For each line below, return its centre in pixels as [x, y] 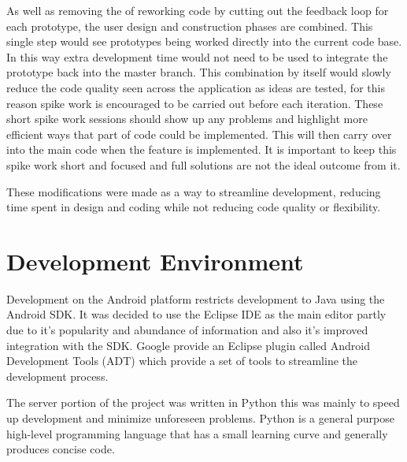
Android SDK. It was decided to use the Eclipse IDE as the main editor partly [196, 314]
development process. [57, 376]
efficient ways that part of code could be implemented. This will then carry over [199, 134]
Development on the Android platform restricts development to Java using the [196, 298]
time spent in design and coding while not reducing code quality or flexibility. [194, 207]
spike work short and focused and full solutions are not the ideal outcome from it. [203, 164]
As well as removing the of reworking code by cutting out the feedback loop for [198, 10]
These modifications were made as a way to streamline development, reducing [194, 191]
